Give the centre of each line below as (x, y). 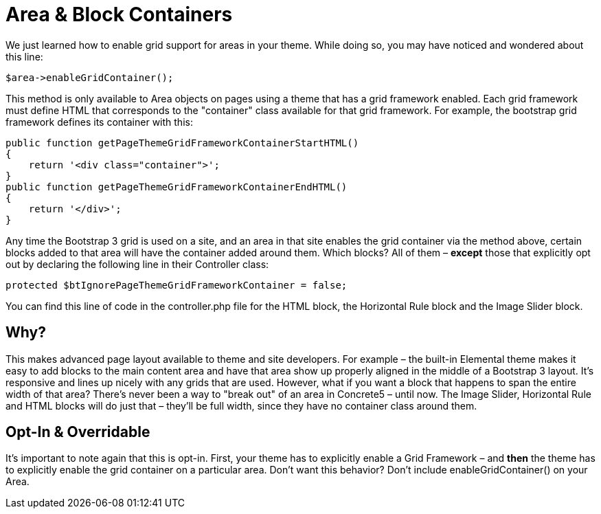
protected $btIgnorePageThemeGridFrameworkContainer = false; (177, 285)
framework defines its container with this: (99, 122)
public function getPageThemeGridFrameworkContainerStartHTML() (182, 143)
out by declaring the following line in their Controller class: (137, 264)
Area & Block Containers (119, 14)
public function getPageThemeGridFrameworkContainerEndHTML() (177, 187)
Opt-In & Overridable (78, 432)
